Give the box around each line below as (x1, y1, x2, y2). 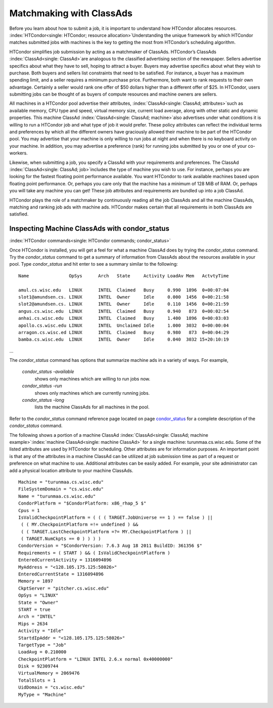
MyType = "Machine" (18, 691, 67, 697)
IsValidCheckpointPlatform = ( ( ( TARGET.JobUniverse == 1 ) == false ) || (18, 514, 213, 520)
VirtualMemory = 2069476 (18, 671, 80, 676)
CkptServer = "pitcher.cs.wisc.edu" (18, 585, 109, 591)
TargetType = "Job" (18, 642, 67, 648)
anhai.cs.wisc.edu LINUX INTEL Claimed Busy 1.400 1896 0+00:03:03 (18, 315, 229, 321)
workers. (9, 150, 28, 156)
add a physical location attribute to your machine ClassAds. (9, 467, 133, 473)
